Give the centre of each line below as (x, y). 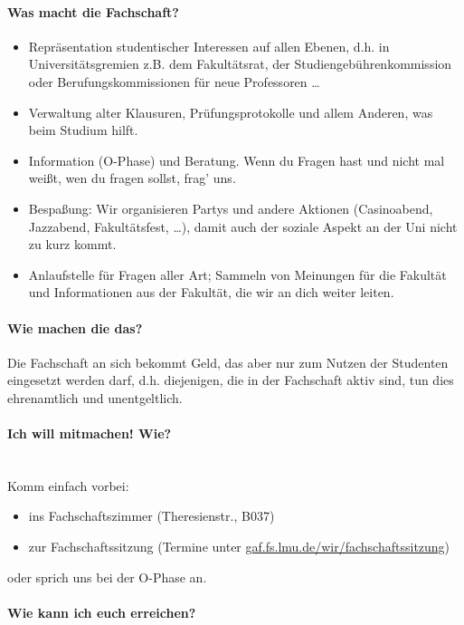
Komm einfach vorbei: (68, 485)
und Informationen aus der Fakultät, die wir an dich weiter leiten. (211, 292)
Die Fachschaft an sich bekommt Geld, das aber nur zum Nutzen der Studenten (228, 362)
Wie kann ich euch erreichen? (102, 612)
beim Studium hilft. (83, 130)
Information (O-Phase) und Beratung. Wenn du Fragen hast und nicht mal (237, 160)
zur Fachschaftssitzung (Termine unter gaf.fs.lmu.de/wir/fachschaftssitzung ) (239, 547)
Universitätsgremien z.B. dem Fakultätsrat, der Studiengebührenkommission (240, 64)
